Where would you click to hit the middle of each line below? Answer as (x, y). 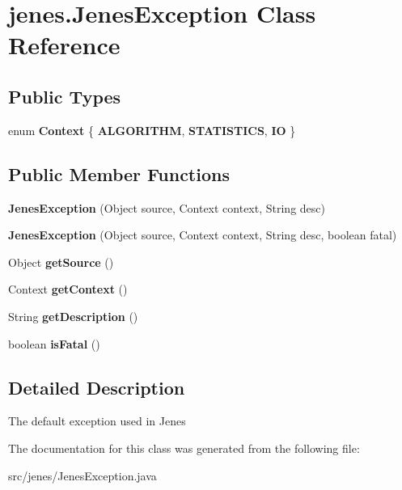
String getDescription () (73, 316)
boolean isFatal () (54, 343)
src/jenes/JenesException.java (83, 475)
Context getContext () (68, 289)
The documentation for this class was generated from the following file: (184, 448)
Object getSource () (61, 262)
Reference (64, 45)
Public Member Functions (119, 173)
